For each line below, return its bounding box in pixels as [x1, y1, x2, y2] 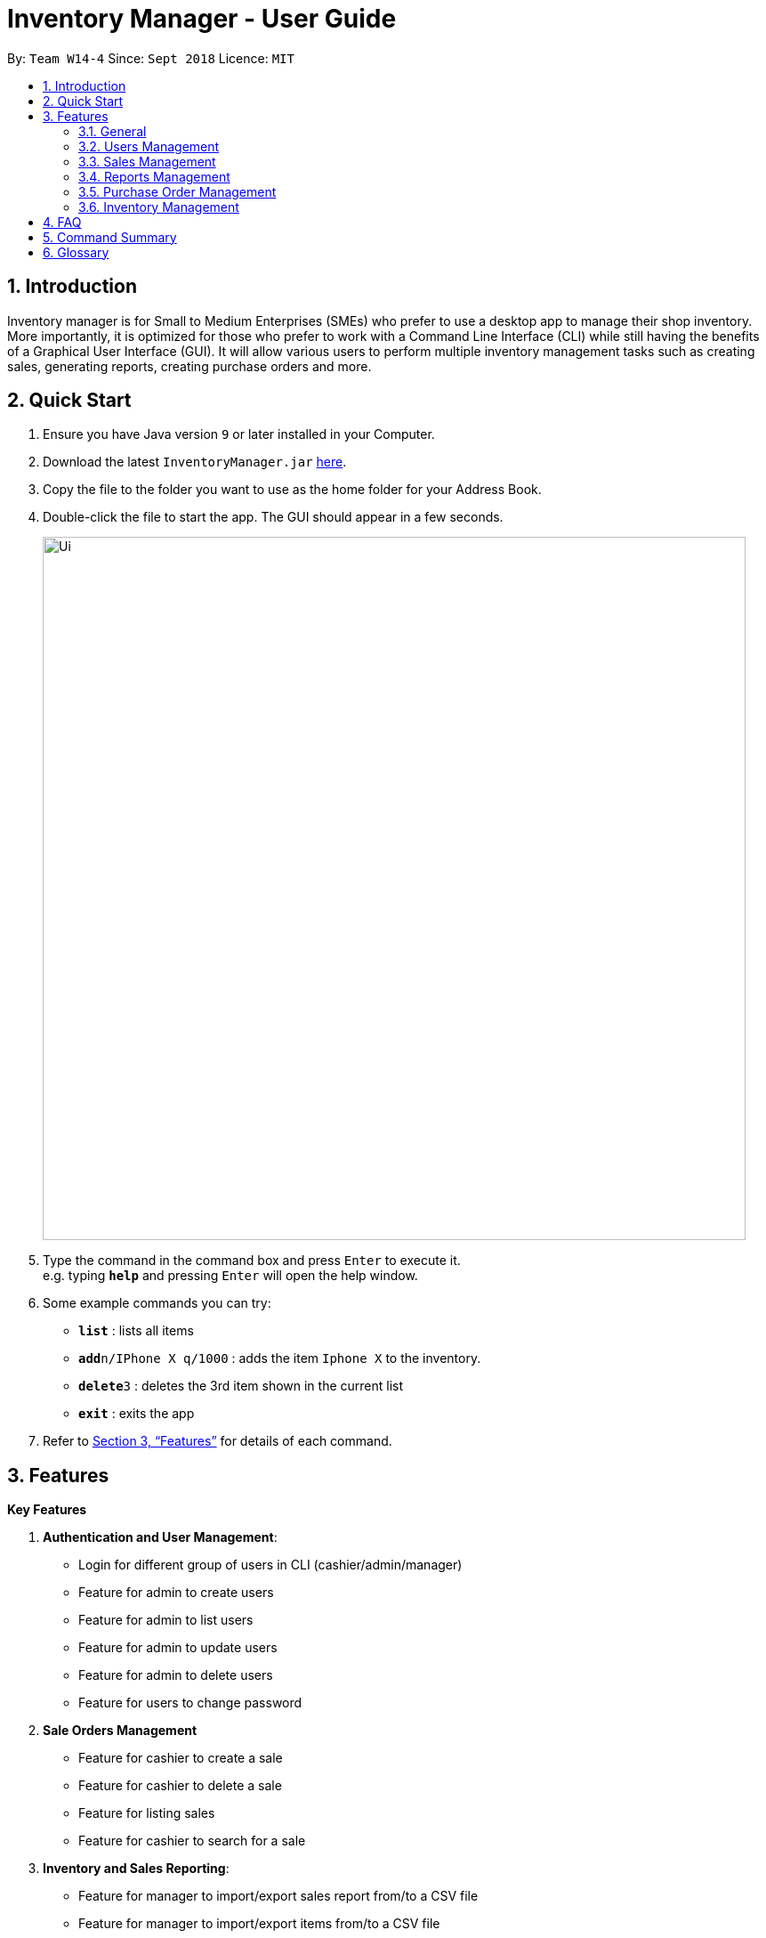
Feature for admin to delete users [78, 1667, 273, 1683]
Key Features [7, 1502, 87, 1518]
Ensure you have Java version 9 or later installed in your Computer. [43, 426, 435, 442]
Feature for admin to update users [78, 1640, 278, 1656]
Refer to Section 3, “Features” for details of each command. [43, 1433, 392, 1449]
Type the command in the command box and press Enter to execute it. [43, 1253, 461, 1269]
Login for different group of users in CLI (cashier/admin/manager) [78, 1557, 463, 1573]
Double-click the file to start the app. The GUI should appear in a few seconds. [43, 509, 504, 525]
